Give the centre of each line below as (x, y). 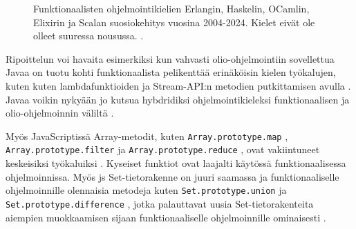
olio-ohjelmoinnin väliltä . (60, 113)
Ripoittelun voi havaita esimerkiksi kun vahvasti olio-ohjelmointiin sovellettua (170, 58)
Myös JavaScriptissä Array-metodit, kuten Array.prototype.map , (147, 136)
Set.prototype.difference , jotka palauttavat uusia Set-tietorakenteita (160, 203)
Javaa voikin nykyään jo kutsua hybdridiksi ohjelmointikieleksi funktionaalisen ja (178, 99)
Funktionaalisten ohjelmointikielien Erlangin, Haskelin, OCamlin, (171, 8)
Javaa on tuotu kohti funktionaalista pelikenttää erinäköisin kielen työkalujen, (171, 72)
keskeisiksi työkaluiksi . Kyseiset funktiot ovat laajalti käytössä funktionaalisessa (176, 163)
